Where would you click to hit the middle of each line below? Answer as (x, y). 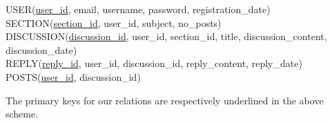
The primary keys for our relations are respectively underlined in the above (165, 100)
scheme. (22, 114)
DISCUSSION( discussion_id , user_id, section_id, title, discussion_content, (166, 36)
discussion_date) (41, 49)
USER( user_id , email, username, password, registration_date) (138, 9)
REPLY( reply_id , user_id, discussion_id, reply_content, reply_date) (154, 63)
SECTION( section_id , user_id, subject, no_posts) (114, 22)
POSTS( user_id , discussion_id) (73, 76)
